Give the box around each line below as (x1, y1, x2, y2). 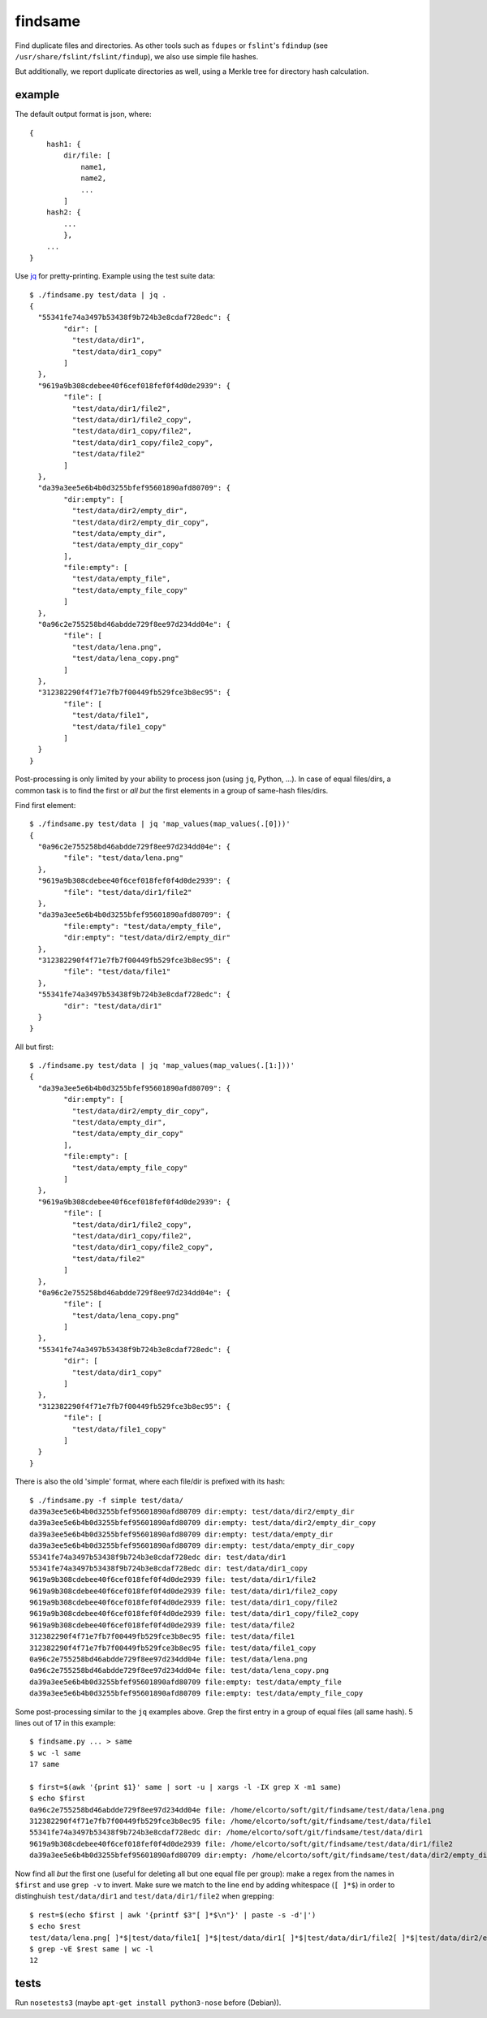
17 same (29, 1760, 60, 1770)
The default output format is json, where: (15, 110, 152, 119)
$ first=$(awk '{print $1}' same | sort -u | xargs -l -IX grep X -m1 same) (29, 1782, 343, 1791)
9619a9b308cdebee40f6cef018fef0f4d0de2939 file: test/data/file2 (29, 1620, 295, 1630)
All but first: (15, 1042, 54, 1052)
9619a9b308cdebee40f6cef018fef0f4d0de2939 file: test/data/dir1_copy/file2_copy (29, 1609, 360, 1618)
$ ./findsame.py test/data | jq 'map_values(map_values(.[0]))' (29, 819, 291, 828)
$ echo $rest (29, 1921, 81, 1931)
